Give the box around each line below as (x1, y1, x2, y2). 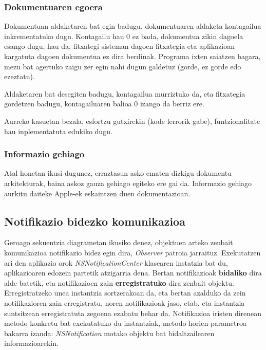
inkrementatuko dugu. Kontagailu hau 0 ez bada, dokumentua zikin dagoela (4, 30, 243, 41)
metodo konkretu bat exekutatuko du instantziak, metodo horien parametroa (4, 318, 246, 328)
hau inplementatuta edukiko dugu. (4, 125, 112, 136)
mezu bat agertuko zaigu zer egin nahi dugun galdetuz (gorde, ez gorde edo (4, 61, 241, 71)
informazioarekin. (4, 338, 59, 348)
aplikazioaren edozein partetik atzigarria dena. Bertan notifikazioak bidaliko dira (4, 267, 262, 278)
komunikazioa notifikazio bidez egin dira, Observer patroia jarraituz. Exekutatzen (4, 247, 261, 257)
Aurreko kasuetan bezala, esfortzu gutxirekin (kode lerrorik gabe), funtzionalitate (4, 115, 260, 126)
